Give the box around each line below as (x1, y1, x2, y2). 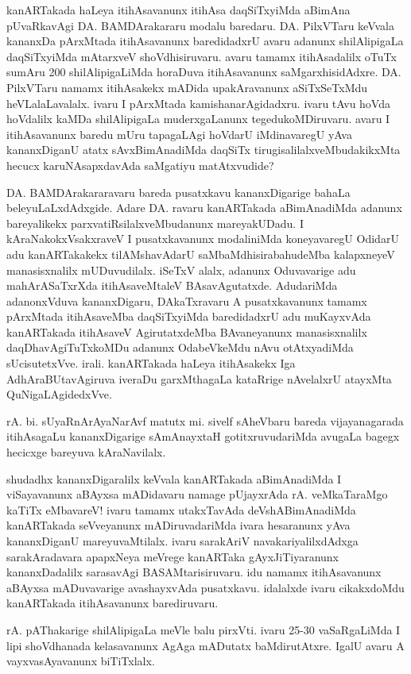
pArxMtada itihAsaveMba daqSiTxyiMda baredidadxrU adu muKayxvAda (6, 308, 371, 325)
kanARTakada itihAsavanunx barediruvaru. (6, 595, 219, 611)
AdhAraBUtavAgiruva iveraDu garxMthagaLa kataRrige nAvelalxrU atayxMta (6, 370, 392, 387)
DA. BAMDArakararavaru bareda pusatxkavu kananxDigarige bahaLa (6, 183, 351, 200)
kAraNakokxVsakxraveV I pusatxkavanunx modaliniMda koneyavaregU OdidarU (6, 230, 399, 247)
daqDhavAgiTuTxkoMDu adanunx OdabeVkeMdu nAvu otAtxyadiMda (6, 339, 354, 356)
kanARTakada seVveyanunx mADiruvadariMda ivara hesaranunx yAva (6, 517, 351, 533)
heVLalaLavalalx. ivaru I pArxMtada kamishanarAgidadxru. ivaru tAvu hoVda (6, 94, 390, 111)
